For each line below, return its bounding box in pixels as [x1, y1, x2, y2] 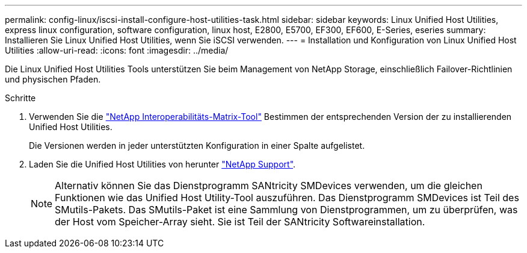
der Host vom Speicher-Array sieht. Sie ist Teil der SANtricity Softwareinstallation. [55, 216, 425, 228]
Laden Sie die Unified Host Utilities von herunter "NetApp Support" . [29, 159, 296, 169]
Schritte [5, 93, 36, 103]
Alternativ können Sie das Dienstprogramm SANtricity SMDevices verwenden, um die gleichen [55, 180, 482, 192]
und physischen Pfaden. [5, 74, 101, 84]
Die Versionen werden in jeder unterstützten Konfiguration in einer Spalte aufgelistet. [29, 140, 365, 151]
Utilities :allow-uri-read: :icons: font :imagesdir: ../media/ [5, 45, 229, 55]
